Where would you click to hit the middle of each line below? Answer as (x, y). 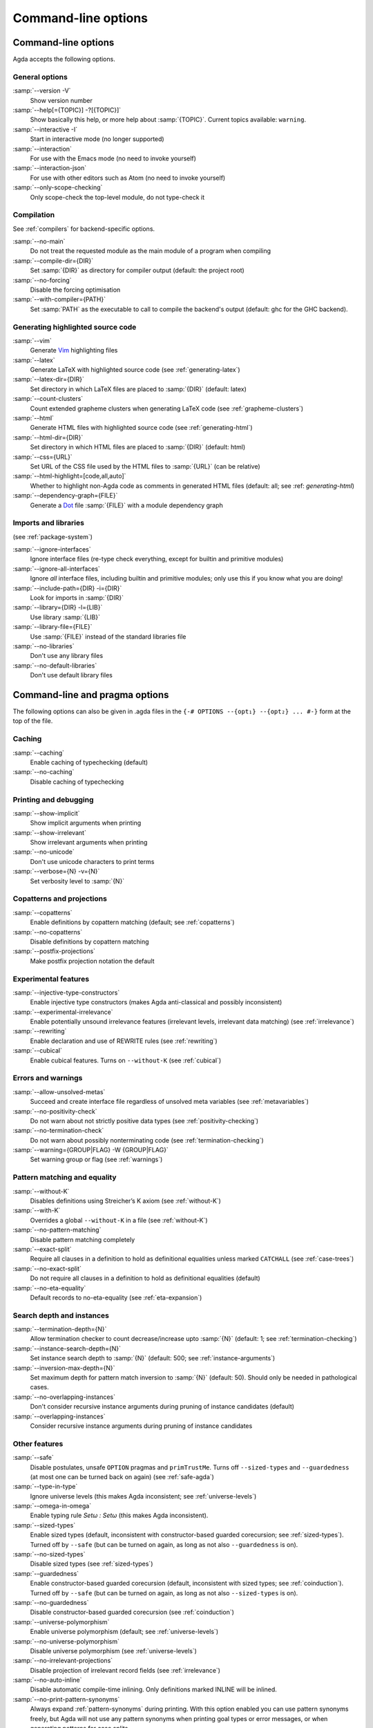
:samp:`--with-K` (37, 1210)
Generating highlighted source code (75, 327)
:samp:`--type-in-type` (45, 1487)
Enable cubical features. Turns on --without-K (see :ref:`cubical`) (126, 1060)
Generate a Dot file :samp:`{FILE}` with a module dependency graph (127, 505)
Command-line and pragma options (91, 695)
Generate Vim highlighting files (74, 350)
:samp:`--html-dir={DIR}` (48, 437)
